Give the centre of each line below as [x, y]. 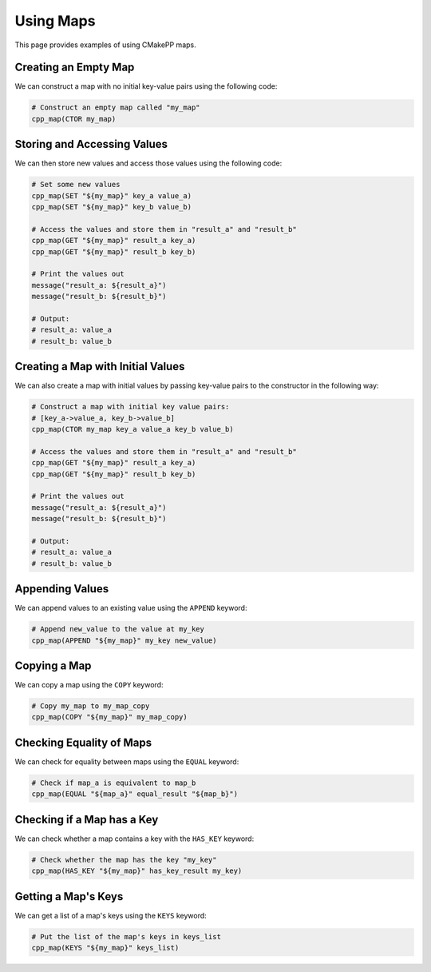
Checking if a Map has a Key [87, 819]
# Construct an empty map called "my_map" [116, 108]
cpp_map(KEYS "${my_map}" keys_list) [105, 948]
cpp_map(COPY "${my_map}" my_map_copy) [109, 717]
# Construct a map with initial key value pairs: [130, 407]
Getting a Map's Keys [69, 896]
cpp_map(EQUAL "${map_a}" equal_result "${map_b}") [135, 794]
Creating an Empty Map [75, 68]
